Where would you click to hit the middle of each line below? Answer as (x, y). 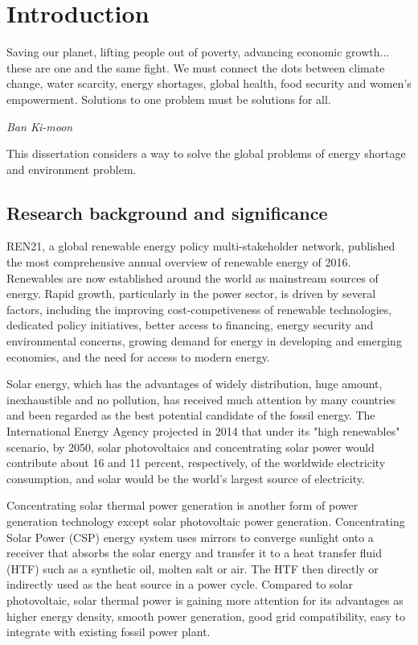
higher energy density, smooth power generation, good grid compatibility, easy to (206, 616)
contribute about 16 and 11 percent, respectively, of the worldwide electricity (196, 463)
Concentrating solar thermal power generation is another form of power (182, 505)
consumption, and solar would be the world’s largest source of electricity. (186, 478)
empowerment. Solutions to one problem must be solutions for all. (169, 99)
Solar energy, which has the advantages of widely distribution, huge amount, (195, 384)
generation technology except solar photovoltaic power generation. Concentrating (206, 521)
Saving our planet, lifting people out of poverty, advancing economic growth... (198, 52)
